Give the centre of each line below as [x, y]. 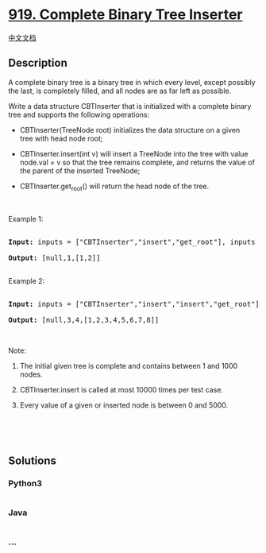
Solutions [33, 460]
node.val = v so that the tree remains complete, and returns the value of [137, 162]
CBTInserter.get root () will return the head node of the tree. [114, 187]
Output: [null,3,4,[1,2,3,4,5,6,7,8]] [84, 320]
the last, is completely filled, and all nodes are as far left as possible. [120, 91]
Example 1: [26, 218]
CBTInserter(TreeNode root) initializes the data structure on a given [130, 130]
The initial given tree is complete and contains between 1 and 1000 [129, 365]
